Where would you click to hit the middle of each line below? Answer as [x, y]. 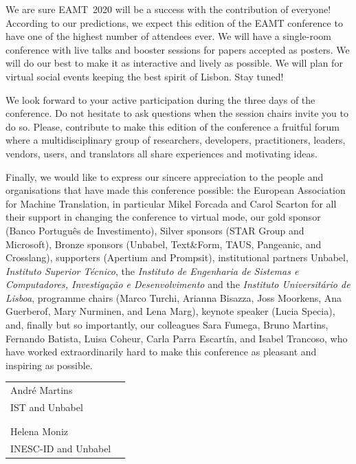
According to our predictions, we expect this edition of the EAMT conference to [174, 22]
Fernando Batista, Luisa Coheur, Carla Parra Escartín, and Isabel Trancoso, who [177, 338]
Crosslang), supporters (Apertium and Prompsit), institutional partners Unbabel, [177, 257]
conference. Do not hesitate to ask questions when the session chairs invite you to [177, 113]
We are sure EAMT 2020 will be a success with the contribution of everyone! [168, 9]
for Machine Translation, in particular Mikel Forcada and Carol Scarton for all [171, 203]
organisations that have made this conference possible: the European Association [176, 190]
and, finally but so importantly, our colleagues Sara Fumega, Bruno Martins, [167, 325]
